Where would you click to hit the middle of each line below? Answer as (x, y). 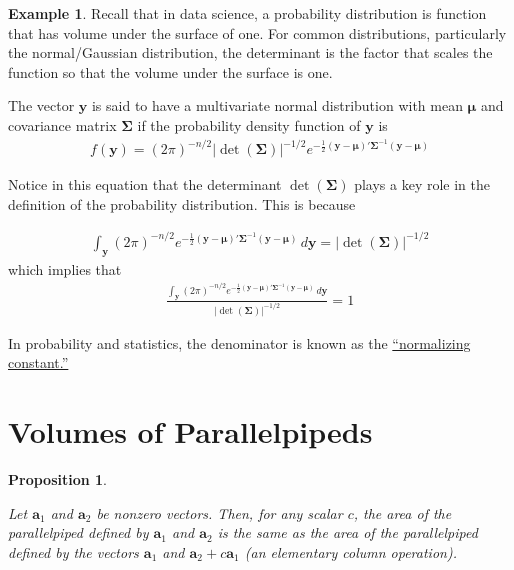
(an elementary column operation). (350, 551)
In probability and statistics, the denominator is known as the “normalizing (239, 342)
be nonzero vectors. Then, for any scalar (219, 512)
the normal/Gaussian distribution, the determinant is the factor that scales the (250, 52)
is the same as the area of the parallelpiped (347, 532)
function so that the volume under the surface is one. (170, 71)
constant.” (38, 362)
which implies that (65, 268)
